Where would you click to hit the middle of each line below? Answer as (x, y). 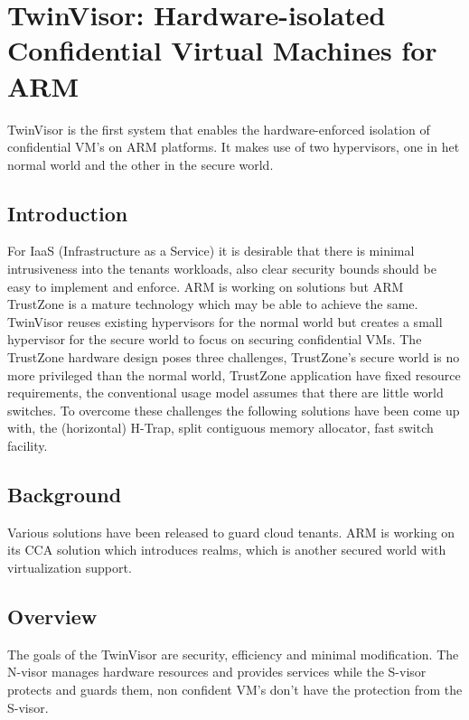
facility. (28, 446)
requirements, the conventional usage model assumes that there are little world (225, 393)
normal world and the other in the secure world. (141, 164)
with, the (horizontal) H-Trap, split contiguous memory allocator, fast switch (220, 428)
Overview (52, 616)
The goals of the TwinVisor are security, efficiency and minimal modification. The (233, 654)
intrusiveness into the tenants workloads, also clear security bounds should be (222, 269)
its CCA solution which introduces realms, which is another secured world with (227, 550)
